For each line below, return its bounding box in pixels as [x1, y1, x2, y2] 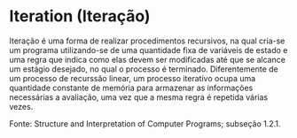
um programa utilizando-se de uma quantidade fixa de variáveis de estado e [9, 44, 288, 55]
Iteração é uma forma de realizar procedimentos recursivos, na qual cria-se [9, 35, 285, 46]
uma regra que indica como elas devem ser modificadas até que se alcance [9, 54, 286, 65]
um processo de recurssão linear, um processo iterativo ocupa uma [9, 73, 256, 83]
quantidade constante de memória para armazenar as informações [9, 82, 254, 93]
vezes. [9, 101, 34, 111]
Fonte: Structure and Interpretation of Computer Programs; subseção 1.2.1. [9, 118, 281, 129]
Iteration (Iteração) [9, 6, 151, 27]
